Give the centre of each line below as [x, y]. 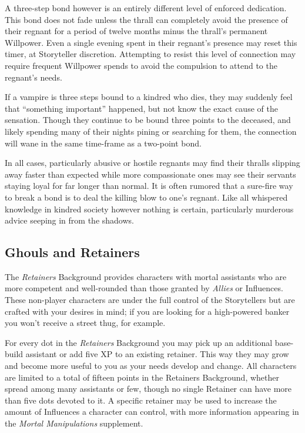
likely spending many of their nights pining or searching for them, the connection [151, 131]
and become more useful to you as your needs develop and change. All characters [151, 366]
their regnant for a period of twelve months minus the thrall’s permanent [136, 31]
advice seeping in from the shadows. [69, 220]
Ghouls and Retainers [72, 252]
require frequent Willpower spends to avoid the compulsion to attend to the [141, 65]
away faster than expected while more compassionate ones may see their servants [150, 174]
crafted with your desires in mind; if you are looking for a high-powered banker [147, 311]
